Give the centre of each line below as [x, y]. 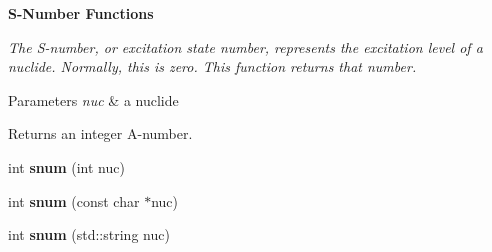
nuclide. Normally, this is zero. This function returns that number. [212, 66]
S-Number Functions [81, 13]
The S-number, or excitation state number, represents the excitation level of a [245, 46]
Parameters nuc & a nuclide [93, 99]
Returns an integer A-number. [100, 133]
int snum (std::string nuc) [89, 234]
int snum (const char [74, 200]
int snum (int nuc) [66, 166]
